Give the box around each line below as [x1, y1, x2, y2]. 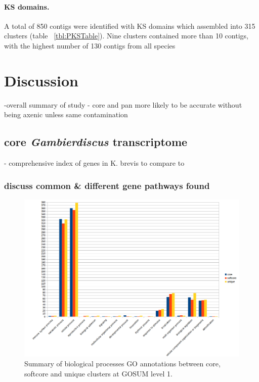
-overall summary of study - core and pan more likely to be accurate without [4, 99, 242, 110]
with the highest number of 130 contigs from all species [4, 40, 176, 51]
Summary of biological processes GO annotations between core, [24, 358, 221, 369]
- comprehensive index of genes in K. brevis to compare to [4, 158, 185, 168]
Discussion [4, 70, 78, 90]
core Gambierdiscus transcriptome [4, 134, 188, 150]
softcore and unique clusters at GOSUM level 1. [24, 368, 172, 379]
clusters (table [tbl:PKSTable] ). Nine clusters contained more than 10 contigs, [4, 30, 248, 41]
